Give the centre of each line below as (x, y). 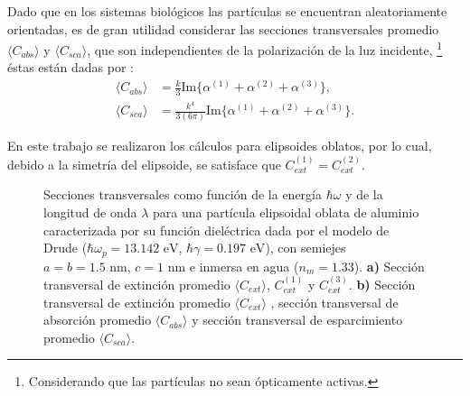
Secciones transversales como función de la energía (183, 194)
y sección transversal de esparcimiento (297, 320)
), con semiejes (305, 248)
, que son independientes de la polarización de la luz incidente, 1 (265, 48)
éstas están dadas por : (70, 67)
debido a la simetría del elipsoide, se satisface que (144, 164)
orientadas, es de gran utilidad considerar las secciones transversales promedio (223, 28)
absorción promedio (98, 320)
